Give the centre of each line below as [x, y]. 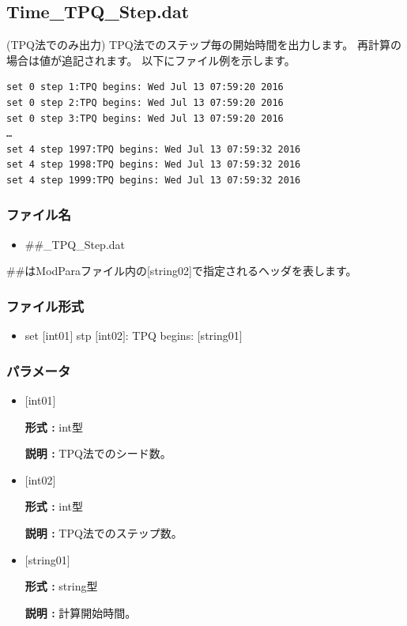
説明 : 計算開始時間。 [81, 612]
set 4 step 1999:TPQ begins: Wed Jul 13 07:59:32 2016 [154, 180]
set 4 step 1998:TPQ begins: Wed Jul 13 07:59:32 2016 [154, 165]
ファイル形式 [45, 305]
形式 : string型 [61, 586]
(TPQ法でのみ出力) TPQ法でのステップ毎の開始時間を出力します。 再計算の [204, 45]
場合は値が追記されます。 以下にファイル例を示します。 [151, 60]
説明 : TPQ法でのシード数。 [98, 453]
